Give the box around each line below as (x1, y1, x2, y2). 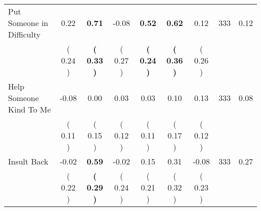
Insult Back (8, 155, 49, 167)
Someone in (8, 17, 49, 28)
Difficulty (8, 28, 41, 40)
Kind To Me (8, 103, 51, 115)
